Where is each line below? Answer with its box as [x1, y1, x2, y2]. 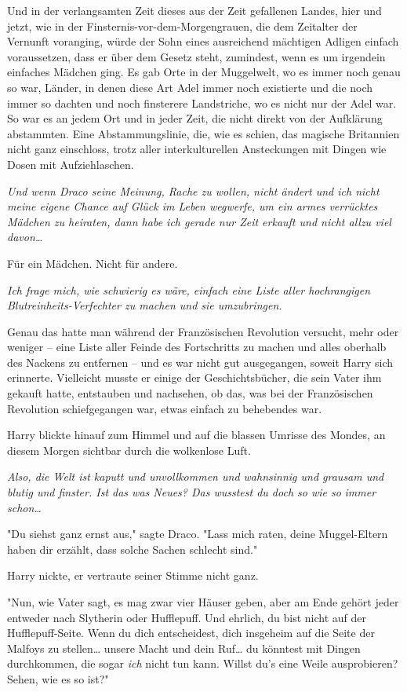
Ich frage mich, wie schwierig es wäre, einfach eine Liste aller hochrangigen [7, 281, 371, 298]
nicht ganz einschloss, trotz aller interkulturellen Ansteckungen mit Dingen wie [7, 141, 387, 157]
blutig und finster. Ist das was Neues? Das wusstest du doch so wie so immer [7, 484, 376, 500]
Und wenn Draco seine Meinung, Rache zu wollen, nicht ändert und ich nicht [7, 182, 380, 199]
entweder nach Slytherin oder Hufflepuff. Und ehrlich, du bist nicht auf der [7, 609, 367, 625]
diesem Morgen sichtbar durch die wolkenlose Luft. [7, 441, 251, 458]
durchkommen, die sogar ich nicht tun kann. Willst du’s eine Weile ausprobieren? [7, 655, 398, 672]
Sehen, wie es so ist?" [7, 670, 109, 687]
